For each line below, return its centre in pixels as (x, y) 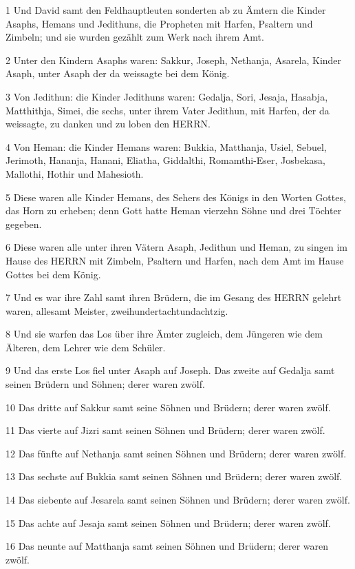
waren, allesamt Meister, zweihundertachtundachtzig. (117, 310)
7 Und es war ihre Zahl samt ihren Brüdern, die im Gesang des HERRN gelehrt (174, 297)
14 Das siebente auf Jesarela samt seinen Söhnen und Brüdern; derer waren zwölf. (178, 500)
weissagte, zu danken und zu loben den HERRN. (108, 124)
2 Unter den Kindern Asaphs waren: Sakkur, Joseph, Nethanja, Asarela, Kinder (174, 60)
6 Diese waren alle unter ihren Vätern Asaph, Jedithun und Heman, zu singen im (176, 247)
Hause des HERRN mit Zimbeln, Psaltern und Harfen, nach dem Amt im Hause (175, 260)
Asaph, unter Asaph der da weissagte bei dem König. (118, 73)
